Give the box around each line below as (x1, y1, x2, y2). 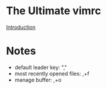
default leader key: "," (14, 64, 68, 71)
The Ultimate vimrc (6, 4, 101, 18)
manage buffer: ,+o (14, 76, 62, 83)
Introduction (6, 24, 36, 31)
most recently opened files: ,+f (14, 70, 89, 77)
